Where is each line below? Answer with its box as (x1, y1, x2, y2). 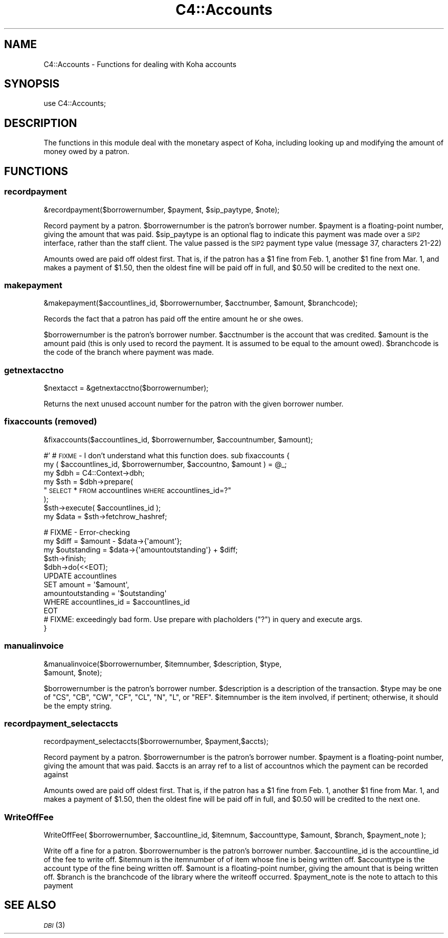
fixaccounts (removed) (4, 416, 97, 427)
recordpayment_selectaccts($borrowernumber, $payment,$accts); (43, 737, 268, 746)
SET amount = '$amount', (43, 580, 129, 589)
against (43, 770, 69, 779)
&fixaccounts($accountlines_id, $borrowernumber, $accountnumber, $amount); (43, 435, 313, 444)
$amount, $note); (43, 668, 102, 677)
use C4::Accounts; (43, 99, 106, 108)
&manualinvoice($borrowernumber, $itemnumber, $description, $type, (43, 659, 282, 668)
